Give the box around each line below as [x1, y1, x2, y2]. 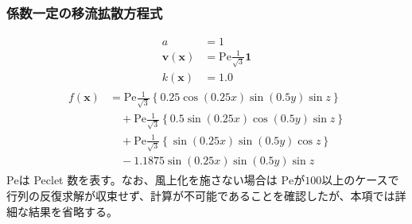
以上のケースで [321, 172, 399, 188]
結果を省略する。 [28, 203, 118, 219]
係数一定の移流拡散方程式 [6, 2, 163, 22]
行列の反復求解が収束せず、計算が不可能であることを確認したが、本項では [6, 187, 395, 203]
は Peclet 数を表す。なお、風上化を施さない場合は [18, 172, 278, 188]
